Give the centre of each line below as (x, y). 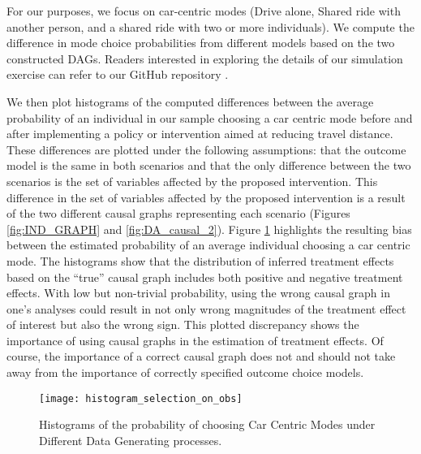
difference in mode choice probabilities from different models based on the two (201, 43)
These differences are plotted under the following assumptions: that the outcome (206, 149)
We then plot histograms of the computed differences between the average (190, 101)
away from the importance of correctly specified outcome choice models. (185, 372)
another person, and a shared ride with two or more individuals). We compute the (210, 26)
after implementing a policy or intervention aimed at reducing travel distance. (200, 134)
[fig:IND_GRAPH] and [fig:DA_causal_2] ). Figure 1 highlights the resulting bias (209, 229)
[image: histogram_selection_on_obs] (141, 398)
